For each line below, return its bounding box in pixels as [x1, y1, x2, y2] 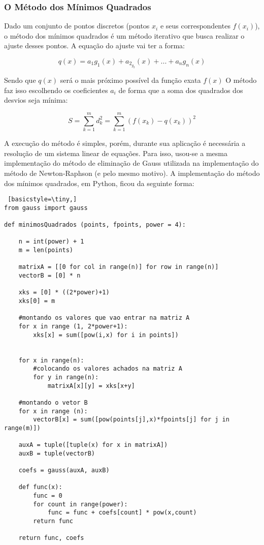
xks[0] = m [18, 297, 55, 305]
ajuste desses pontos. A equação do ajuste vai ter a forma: [4, 40, 185, 51]
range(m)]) [4, 424, 41, 432]
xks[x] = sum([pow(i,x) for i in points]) [33, 331, 179, 339]
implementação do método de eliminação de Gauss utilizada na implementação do [4, 158, 259, 168]
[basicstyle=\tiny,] [8, 196, 77, 203]
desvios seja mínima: [4, 95, 68, 105]
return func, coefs [18, 534, 84, 542]
